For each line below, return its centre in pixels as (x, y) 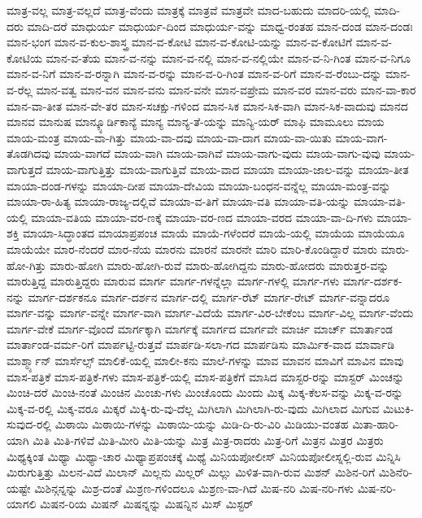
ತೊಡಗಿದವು (28, 153)
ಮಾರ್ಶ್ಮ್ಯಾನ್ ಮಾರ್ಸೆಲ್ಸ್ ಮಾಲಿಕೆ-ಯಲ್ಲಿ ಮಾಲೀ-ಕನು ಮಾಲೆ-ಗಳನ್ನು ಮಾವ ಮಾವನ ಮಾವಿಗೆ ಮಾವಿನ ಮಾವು (205, 361)
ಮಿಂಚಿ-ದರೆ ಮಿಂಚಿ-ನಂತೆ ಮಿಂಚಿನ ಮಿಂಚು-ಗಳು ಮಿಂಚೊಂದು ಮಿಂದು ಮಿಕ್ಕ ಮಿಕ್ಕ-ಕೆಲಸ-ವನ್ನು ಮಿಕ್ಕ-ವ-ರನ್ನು (205, 392)
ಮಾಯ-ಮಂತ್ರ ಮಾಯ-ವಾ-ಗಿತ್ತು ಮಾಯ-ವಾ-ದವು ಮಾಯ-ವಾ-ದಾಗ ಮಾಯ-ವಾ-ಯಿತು (169, 137)
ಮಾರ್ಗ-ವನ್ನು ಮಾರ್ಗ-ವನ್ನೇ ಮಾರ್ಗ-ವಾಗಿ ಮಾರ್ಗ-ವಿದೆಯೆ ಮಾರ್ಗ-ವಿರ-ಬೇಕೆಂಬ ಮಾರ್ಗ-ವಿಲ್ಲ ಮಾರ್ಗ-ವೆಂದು (210, 313)
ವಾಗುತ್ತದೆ (25, 169)
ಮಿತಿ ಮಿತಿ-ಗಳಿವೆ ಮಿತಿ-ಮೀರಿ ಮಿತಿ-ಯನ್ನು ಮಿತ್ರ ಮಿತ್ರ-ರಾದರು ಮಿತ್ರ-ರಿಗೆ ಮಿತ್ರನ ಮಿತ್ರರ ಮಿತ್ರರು (208, 440)
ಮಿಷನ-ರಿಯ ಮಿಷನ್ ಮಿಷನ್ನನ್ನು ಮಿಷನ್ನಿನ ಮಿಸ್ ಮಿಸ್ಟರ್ (147, 504)
